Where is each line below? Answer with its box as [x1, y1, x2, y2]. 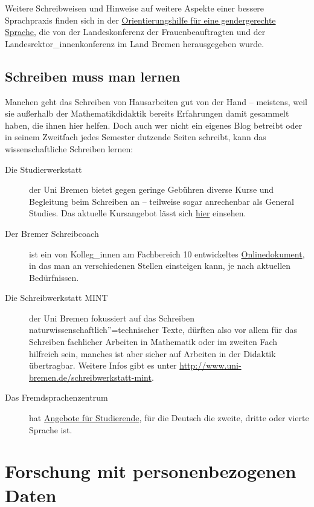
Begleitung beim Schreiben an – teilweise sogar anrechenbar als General [29, 195, 294, 207]
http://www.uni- [179, 359, 242, 372]
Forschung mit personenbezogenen [5, 459, 296, 483]
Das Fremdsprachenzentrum [5, 391, 108, 404]
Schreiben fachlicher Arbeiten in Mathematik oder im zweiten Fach [29, 335, 278, 348]
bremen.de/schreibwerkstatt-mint [29, 370, 152, 383]
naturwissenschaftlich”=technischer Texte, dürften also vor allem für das [29, 323, 297, 336]
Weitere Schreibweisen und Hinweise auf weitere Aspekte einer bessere [5, 2, 264, 14]
